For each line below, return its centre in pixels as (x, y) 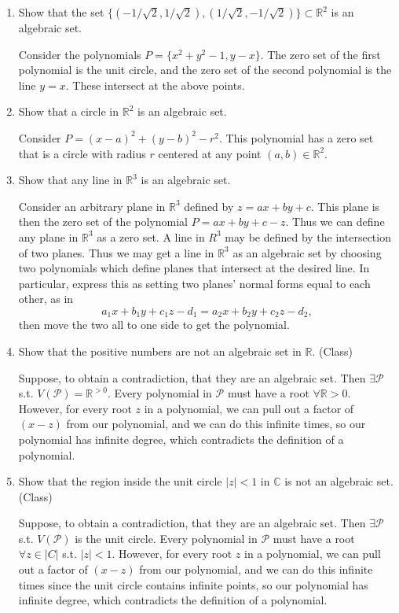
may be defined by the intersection (308, 236)
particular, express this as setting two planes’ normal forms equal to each (194, 283)
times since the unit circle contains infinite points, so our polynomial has (193, 584)
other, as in (46, 299)
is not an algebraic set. (339, 481)
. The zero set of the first (320, 54)
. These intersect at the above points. (155, 85)
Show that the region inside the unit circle (120, 481)
